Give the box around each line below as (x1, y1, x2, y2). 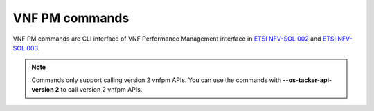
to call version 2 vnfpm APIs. (60, 85, 143, 94)
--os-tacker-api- (283, 76, 332, 84)
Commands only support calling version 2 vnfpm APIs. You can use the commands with (31, 76, 282, 84)
